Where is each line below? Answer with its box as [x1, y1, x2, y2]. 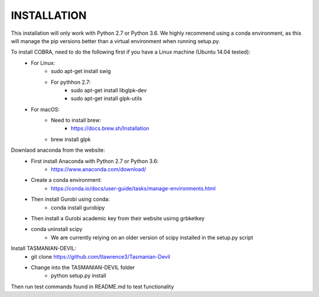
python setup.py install [51, 272, 106, 279]
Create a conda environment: [31, 177, 102, 184]
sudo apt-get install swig [51, 68, 112, 75]
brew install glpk [51, 136, 91, 143]
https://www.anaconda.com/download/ [51, 166, 147, 173]
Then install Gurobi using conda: [31, 195, 110, 203]
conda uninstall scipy [31, 226, 83, 233]
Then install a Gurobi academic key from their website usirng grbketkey [31, 214, 205, 221]
